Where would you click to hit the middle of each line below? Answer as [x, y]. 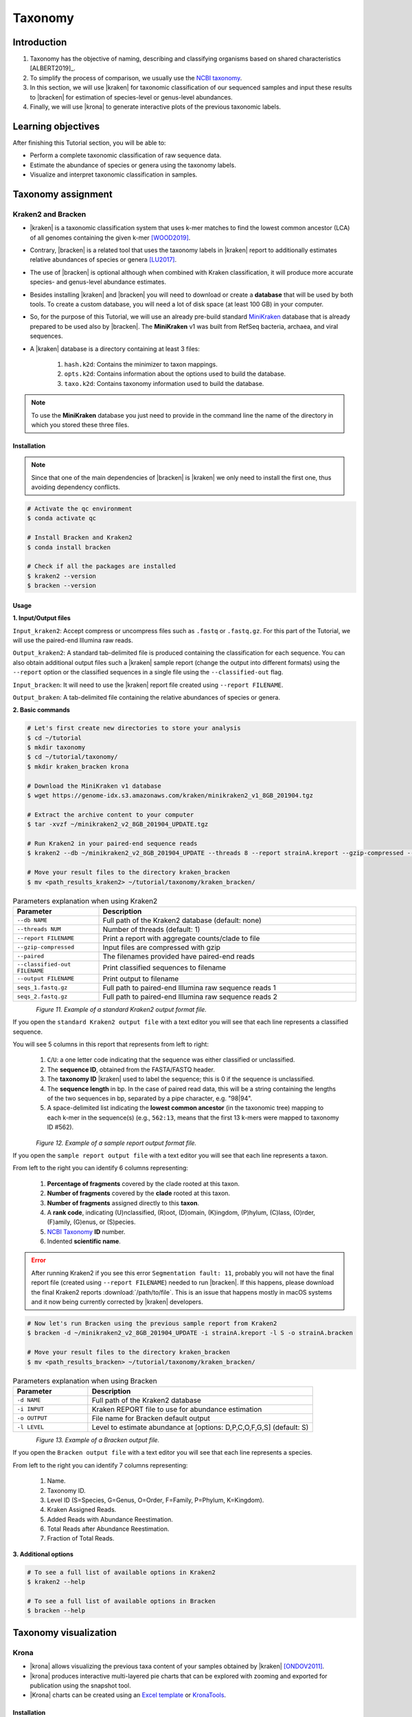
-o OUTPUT [32, 1418]
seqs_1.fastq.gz [42, 988]
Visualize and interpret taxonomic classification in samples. [114, 174]
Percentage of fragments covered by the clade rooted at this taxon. [143, 1183]
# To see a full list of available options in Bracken [121, 1601]
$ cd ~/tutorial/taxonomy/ [72, 757]
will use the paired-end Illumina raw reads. [73, 640]
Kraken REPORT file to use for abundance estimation [177, 1409]
